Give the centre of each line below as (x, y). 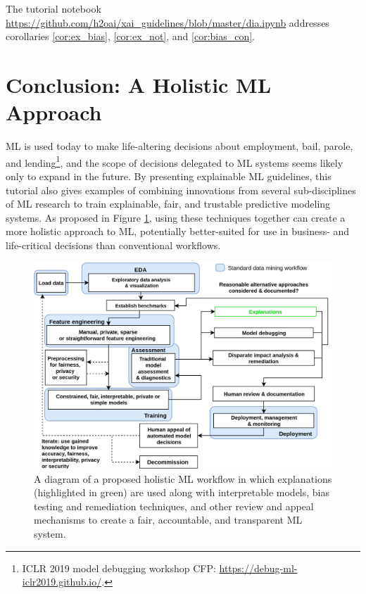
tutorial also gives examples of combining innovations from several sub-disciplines (181, 190)
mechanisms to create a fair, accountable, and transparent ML (168, 520)
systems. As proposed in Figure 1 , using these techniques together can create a (176, 217)
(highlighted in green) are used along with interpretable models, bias (182, 492)
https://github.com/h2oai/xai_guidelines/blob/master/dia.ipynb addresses (168, 22)
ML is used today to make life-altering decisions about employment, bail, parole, (179, 146)
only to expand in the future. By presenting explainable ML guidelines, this (169, 176)
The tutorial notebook (53, 8)
